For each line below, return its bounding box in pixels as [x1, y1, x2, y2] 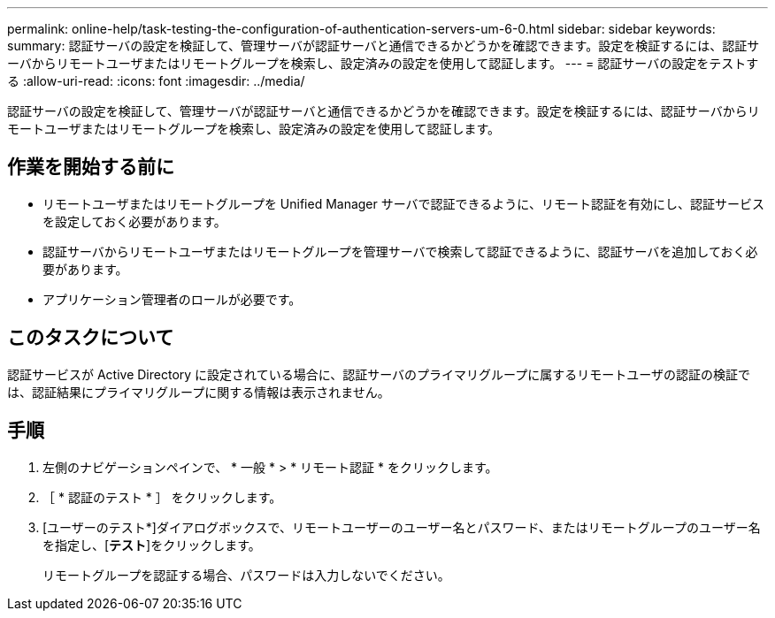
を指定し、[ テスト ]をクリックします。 [42, 537, 261, 553]
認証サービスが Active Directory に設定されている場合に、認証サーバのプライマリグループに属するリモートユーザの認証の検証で [7, 366, 750, 382]
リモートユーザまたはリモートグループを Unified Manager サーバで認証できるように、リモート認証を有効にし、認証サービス [42, 195, 764, 211]
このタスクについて [7, 326, 174, 349]
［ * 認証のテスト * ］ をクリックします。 [42, 489, 282, 505]
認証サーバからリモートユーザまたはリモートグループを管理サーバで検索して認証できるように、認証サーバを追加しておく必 [42, 243, 758, 259]
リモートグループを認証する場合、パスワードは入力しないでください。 [42, 567, 450, 583]
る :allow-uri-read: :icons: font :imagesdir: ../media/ [7, 73, 305, 88]
